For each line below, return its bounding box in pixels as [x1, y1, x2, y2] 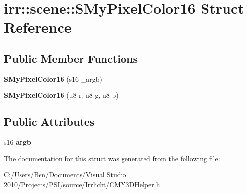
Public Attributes [4, 114, 95, 129]
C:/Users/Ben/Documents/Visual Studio [4, 170, 126, 180]
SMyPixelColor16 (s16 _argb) [4, 73, 102, 84]
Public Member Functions [4, 50, 138, 65]
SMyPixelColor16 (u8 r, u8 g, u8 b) [4, 90, 119, 100]
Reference [4, 17, 72, 37]
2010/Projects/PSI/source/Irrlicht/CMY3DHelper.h [4, 179, 160, 189]
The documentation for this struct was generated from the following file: [4, 153, 220, 163]
